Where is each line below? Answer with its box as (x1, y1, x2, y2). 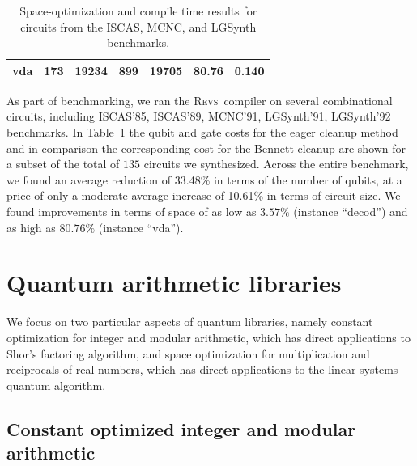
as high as (6, 218, 56, 235)
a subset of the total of (6, 155, 120, 172)
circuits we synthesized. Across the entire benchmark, (143, 155, 409, 172)
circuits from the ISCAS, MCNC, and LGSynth (20, 18, 257, 35)
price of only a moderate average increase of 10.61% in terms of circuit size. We (6, 187, 401, 204)
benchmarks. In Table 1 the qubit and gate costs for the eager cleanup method (6, 124, 398, 141)
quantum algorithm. (6, 376, 106, 393)
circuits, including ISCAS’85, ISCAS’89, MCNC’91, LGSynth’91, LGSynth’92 (6, 108, 391, 125)
